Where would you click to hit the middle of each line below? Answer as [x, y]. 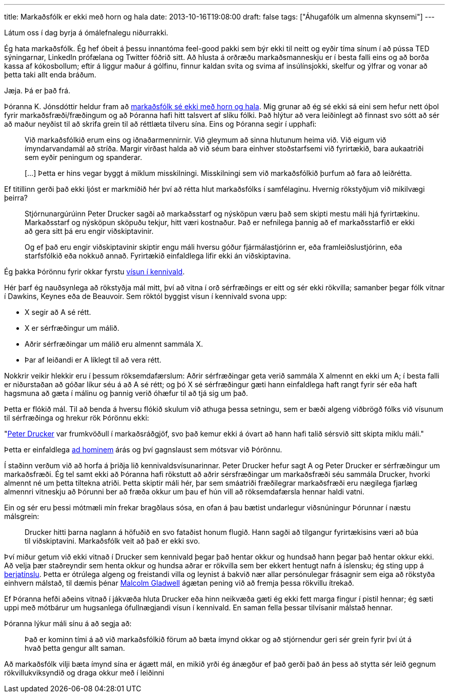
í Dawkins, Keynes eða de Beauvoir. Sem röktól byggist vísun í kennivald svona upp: [146, 296]
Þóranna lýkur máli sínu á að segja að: [68, 623]
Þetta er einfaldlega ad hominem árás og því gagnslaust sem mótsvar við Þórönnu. [143, 450]
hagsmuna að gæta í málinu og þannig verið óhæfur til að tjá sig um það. [126, 393]
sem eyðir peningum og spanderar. [84, 157]
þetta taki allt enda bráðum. [50, 75]
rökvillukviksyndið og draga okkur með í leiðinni [84, 673]
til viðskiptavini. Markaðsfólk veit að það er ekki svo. [113, 541]
